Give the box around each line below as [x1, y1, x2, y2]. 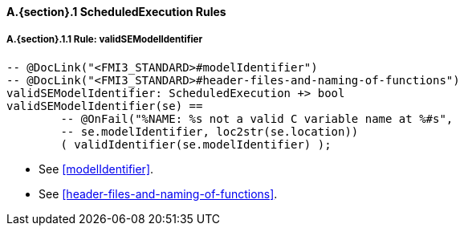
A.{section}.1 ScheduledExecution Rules [6, 5, 226, 18]
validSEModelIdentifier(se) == [6, 99, 203, 112]
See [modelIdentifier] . [39, 161, 154, 176]
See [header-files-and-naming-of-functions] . [39, 186, 278, 201]
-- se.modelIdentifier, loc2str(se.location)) [60, 124, 359, 138]
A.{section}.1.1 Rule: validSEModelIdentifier [6, 34, 203, 46]
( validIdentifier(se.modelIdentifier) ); [60, 137, 332, 151]
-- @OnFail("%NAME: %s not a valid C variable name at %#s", [60, 112, 454, 125]
